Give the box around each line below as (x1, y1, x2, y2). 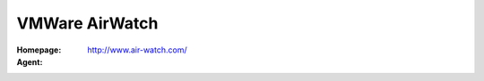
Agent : (16, 56, 43, 67)
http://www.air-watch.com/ (87, 45, 187, 55)
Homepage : (16, 45, 62, 55)
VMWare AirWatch (16, 13, 159, 33)
